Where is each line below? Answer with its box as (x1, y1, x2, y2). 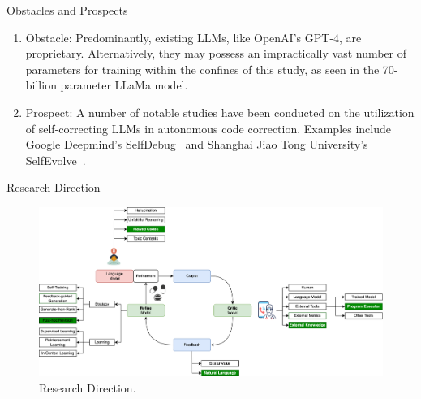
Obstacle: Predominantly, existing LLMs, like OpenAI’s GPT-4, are (25, 28, 362, 46)
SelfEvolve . (25, 151, 86, 168)
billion (25, 76, 57, 93)
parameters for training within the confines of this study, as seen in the (25, 60, 380, 77)
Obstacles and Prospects (6, 2, 128, 18)
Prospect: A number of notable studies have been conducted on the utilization (25, 103, 415, 120)
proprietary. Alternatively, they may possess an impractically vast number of (25, 45, 407, 62)
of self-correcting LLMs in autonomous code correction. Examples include (25, 119, 392, 137)
